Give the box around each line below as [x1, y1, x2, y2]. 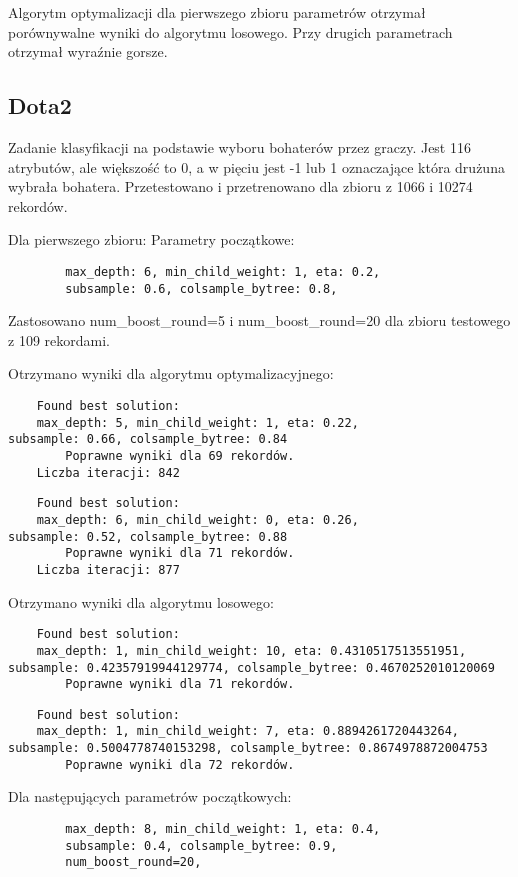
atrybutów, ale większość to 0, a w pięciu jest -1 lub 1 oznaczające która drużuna [8, 156, 505, 177]
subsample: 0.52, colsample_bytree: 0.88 [8, 529, 288, 544]
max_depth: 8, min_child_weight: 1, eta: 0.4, [65, 822, 381, 837]
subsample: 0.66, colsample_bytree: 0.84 [8, 432, 288, 447]
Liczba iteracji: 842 [36, 465, 180, 480]
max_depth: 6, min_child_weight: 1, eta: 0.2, [65, 264, 381, 279]
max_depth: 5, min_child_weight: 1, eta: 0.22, [36, 415, 359, 430]
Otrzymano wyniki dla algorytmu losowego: [8, 591, 274, 612]
